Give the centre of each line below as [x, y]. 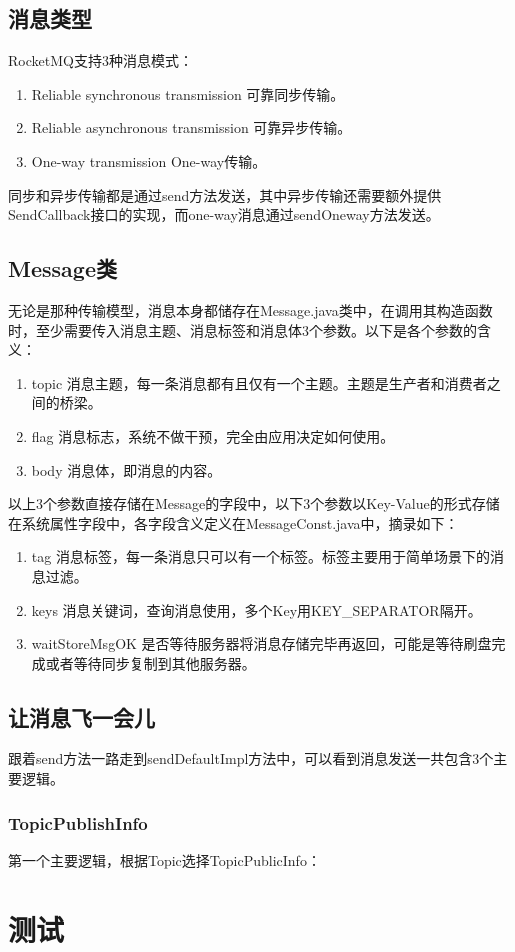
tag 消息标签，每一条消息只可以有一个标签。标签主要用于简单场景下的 [260, 556]
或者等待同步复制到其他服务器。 [150, 662]
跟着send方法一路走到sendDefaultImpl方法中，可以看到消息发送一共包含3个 [251, 758]
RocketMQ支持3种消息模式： [100, 60]
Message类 [62, 268]
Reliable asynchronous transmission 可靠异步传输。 [191, 127]
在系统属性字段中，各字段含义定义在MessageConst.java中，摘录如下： [233, 522]
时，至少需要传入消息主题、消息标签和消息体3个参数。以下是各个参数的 [242, 329]
